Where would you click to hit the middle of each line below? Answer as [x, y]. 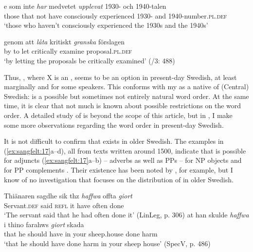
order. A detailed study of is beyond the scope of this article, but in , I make [118, 115]
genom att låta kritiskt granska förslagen [64, 41]
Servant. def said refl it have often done [64, 205]
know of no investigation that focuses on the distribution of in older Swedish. [119, 179]
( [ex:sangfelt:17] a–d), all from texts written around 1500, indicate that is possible [125, 150]
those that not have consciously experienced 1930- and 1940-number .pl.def [116, 15]
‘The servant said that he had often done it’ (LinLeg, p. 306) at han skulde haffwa [126, 215]
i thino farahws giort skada [44, 224]
